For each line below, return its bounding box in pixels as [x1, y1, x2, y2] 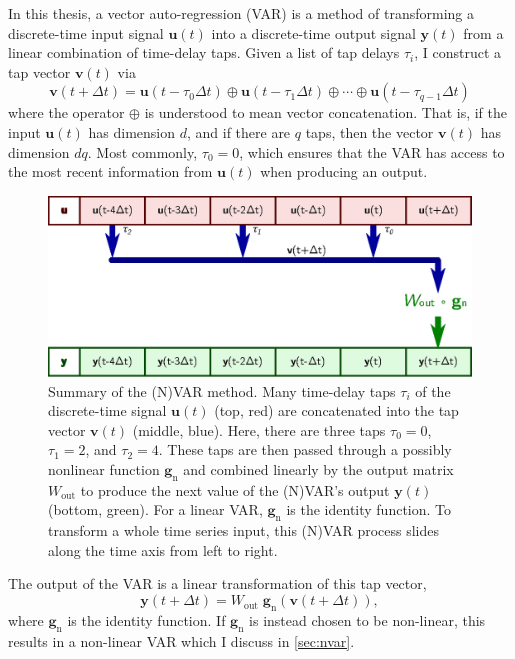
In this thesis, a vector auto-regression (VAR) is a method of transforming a [8, 3, 475, 23]
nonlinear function [48, 459, 160, 480]
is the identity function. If [67, 609, 226, 630]
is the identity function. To [286, 499, 452, 520]
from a [463, 22, 504, 43]
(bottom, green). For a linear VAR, [48, 499, 263, 520]
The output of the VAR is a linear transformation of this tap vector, [8, 573, 427, 594]
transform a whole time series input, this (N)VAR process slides [48, 520, 439, 541]
